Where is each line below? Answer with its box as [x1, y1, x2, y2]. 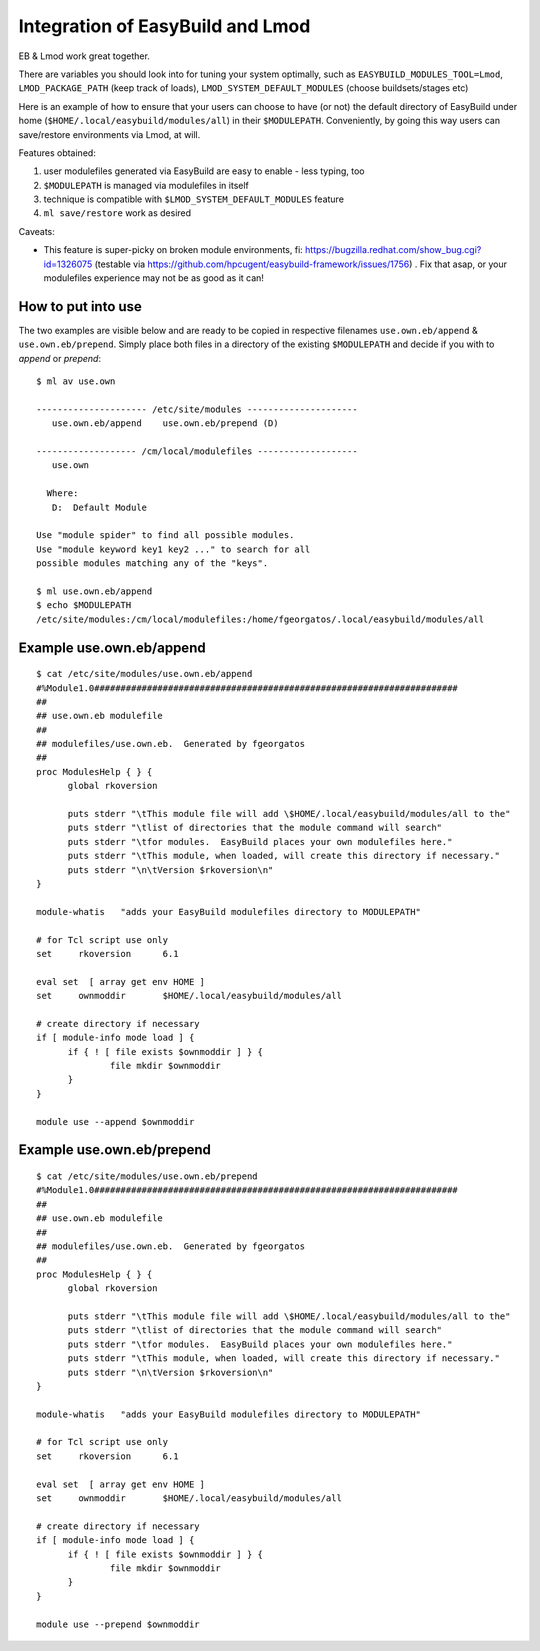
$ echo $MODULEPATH [36, 600, 132, 611]
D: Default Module [51, 501, 148, 513]
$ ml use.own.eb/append [36, 585, 153, 597]
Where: [46, 488, 79, 499]
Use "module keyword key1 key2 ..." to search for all [36, 543, 311, 555]
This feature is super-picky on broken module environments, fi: [43, 244, 304, 256]
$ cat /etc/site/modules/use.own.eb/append [36, 668, 253, 680]
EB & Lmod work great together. [18, 50, 150, 62]
